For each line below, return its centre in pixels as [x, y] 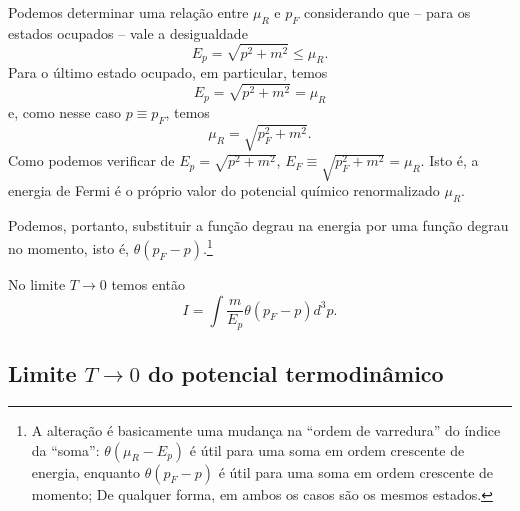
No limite [37, 284]
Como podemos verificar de [91, 160]
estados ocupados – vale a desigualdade [128, 32]
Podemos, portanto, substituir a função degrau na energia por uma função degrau [258, 224]
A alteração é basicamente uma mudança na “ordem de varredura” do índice [266, 429]
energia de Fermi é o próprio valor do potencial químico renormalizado [224, 190]
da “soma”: [65, 449]
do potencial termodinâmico [295, 373]
